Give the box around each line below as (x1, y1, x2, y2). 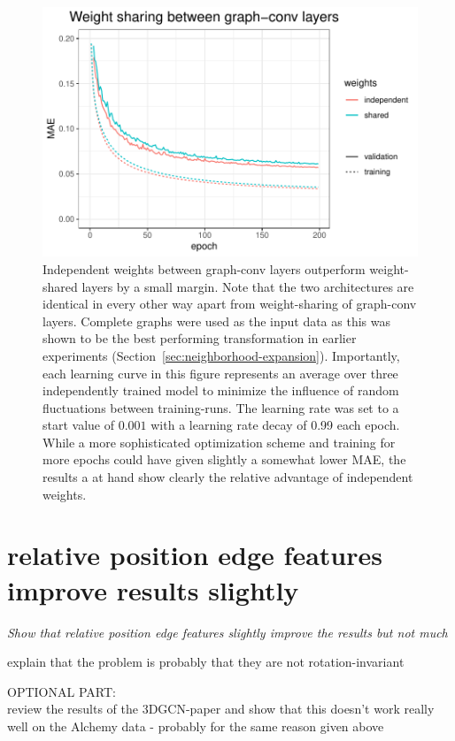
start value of (42, 416, 115, 434)
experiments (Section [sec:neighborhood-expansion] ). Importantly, (42, 346, 400, 364)
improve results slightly (7, 571, 299, 607)
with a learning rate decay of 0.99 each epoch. (150, 416, 400, 434)
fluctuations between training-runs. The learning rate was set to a (42, 398, 399, 416)
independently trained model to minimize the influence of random (42, 381, 399, 400)
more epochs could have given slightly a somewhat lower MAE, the (42, 450, 406, 469)
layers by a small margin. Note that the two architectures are (81, 277, 414, 295)
